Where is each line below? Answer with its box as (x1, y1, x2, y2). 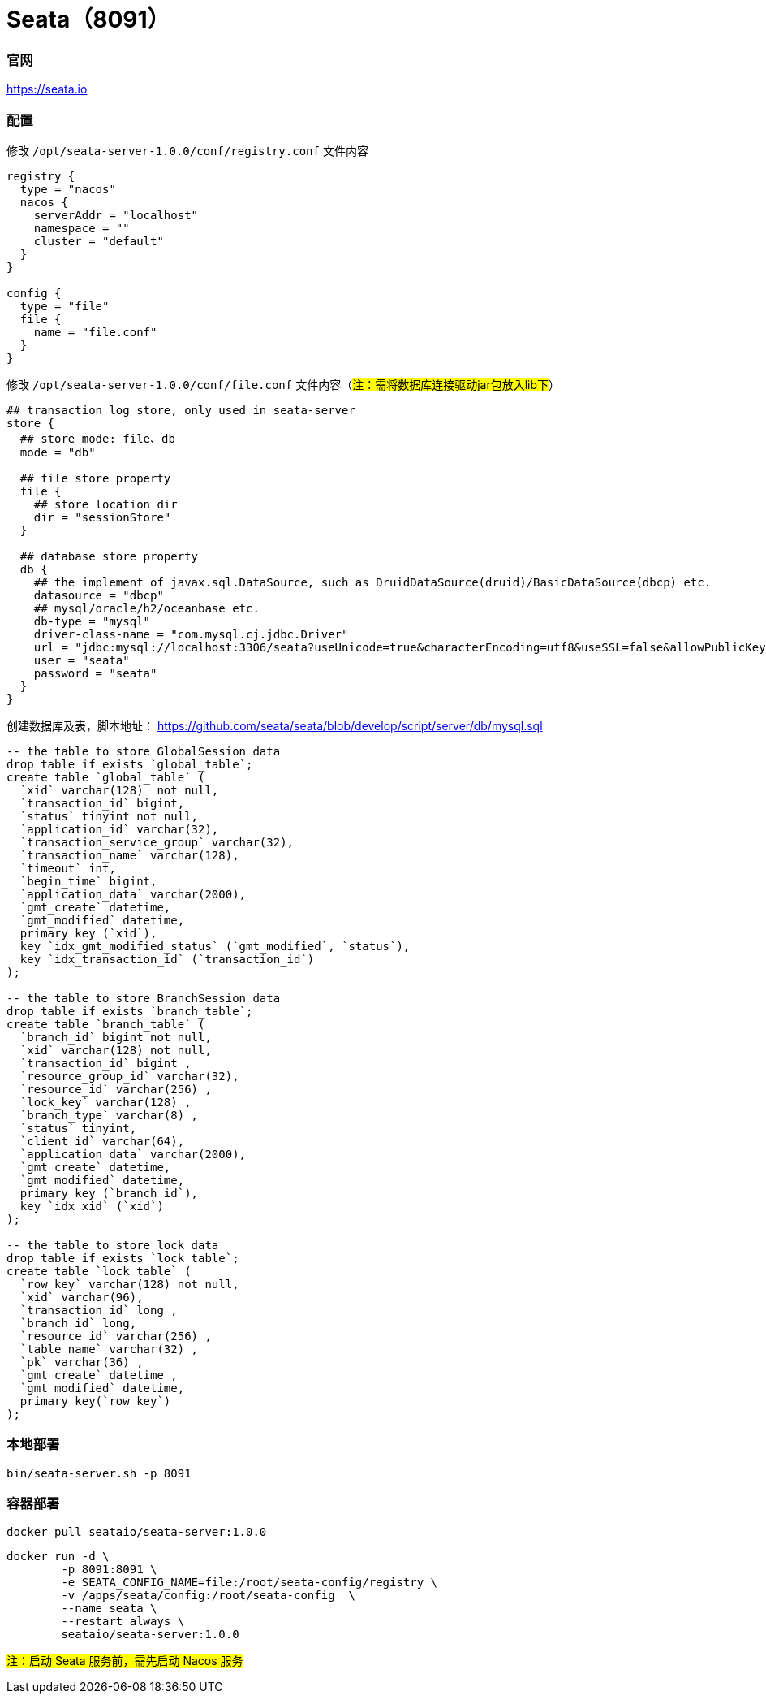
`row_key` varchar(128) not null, (19, 1277, 239, 1291)
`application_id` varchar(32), (19, 822, 219, 836)
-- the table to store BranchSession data (6, 991, 281, 1005)
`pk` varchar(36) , (19, 1355, 144, 1369)
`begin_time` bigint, (19, 874, 157, 888)
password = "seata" (33, 666, 157, 680)
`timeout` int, (19, 861, 116, 875)
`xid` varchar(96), (19, 1290, 144, 1304)
